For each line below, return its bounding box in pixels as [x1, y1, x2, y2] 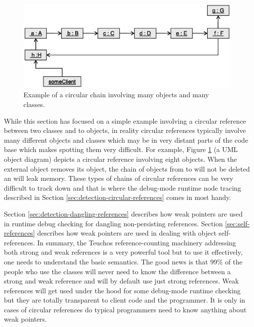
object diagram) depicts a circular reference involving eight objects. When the [4, 153, 237, 164]
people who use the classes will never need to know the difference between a [4, 266, 231, 276]
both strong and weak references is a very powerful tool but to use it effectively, [4, 247, 243, 257]
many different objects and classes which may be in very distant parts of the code [4, 134, 248, 145]
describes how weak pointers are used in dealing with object [37, 228, 216, 238]
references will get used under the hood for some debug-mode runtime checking [4, 285, 241, 295]
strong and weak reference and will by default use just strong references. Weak [4, 276, 239, 286]
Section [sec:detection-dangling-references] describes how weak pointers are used [4, 208, 243, 218]
